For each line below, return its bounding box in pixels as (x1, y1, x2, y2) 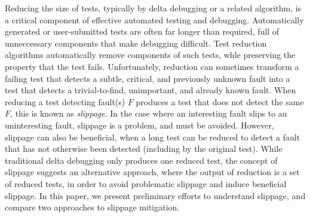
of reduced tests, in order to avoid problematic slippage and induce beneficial (5, 177, 287, 190)
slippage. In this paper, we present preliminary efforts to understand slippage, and (5, 189, 306, 201)
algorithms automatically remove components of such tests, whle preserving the (5, 48, 296, 61)
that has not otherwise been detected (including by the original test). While (5, 142, 283, 155)
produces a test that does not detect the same (136, 95, 304, 108)
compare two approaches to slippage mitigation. (5, 201, 180, 213)
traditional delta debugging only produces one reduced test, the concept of (5, 154, 278, 166)
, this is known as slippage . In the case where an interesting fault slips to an (10, 107, 287, 120)
